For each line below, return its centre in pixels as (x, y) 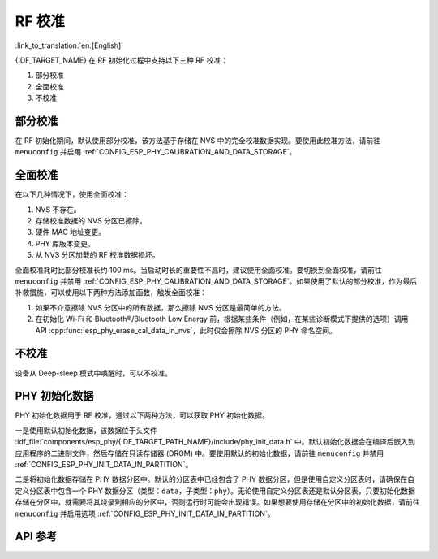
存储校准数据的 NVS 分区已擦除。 (91, 221)
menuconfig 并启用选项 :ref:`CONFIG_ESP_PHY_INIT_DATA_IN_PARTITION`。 (145, 513)
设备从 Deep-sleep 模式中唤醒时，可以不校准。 (93, 373)
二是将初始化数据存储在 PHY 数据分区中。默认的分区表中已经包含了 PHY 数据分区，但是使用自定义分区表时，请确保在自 (215, 479)
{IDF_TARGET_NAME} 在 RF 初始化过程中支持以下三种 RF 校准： (122, 60)
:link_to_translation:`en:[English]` (69, 45)
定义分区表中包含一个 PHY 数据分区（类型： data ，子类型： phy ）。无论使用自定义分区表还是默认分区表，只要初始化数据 (215, 491)
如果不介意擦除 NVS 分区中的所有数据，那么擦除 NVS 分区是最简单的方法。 (161, 307)
